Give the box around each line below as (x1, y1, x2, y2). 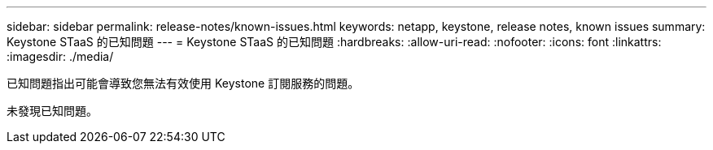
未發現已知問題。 (7, 104, 98, 118)
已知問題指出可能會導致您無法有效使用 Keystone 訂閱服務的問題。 (7, 76, 360, 90)
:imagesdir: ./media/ (7, 49, 114, 63)
